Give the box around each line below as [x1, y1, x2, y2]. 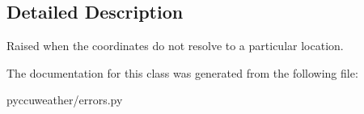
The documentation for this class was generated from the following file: [6, 64, 358, 81]
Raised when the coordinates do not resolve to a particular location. [6, 37, 344, 54]
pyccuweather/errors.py [6, 91, 123, 108]
